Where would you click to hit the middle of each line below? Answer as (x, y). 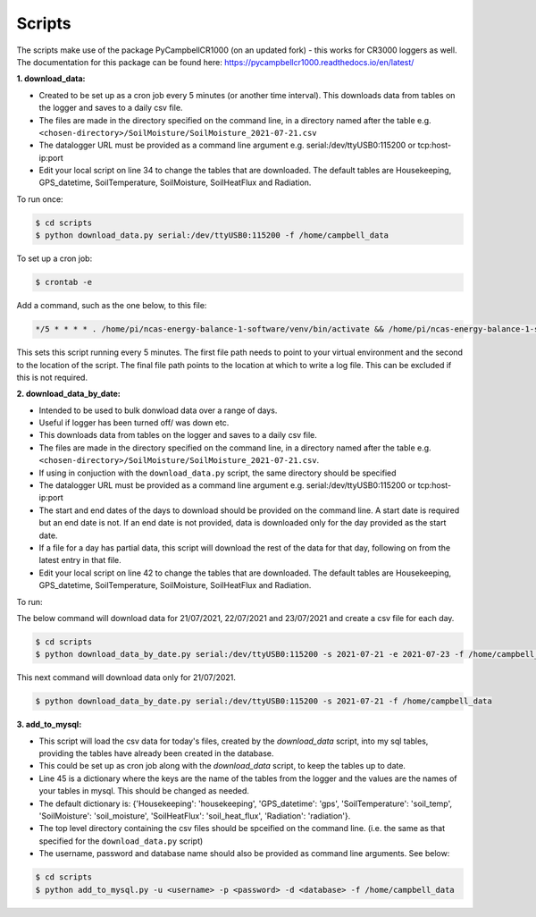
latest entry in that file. (80, 560)
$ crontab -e (64, 282)
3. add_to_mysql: (49, 725)
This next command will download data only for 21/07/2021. (126, 677)
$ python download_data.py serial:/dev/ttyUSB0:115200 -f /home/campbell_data (212, 236)
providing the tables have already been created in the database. (156, 753)
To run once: (40, 199)
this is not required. (52, 377)
